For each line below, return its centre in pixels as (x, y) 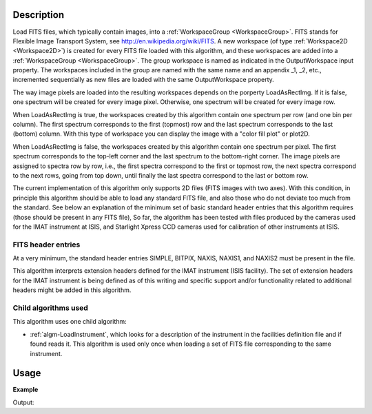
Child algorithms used (51, 308)
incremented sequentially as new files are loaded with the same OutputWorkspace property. (144, 80)
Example (25, 390)
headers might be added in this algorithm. (72, 290)
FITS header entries (46, 245)
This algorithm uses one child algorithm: (70, 322)
